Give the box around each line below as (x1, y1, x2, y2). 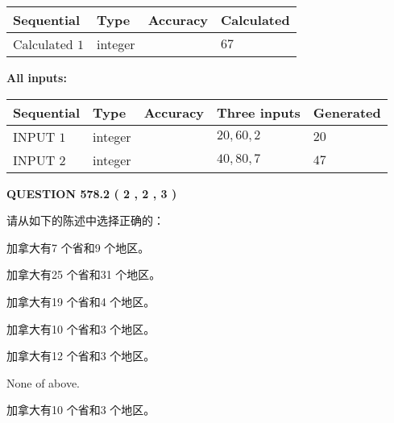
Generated (313, 102, 381, 122)
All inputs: (6, 69, 67, 85)
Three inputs (217, 102, 301, 122)
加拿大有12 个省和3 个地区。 (6, 347, 156, 364)
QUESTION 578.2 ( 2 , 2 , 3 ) (6, 185, 177, 201)
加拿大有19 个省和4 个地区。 (6, 292, 156, 309)
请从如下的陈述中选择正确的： (6, 212, 164, 229)
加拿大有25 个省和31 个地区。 (6, 266, 161, 283)
